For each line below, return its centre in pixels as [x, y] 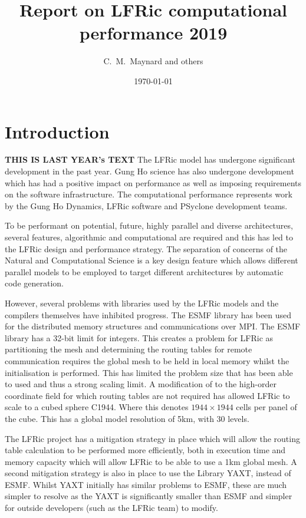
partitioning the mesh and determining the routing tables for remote [129, 349]
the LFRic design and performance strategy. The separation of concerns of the [146, 248]
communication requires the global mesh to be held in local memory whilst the [147, 360]
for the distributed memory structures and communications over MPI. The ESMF [153, 326]
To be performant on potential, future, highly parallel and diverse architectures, [149, 225]
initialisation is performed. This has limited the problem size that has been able [149, 372]
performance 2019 [153, 33]
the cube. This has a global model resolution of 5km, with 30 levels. [127, 418]
